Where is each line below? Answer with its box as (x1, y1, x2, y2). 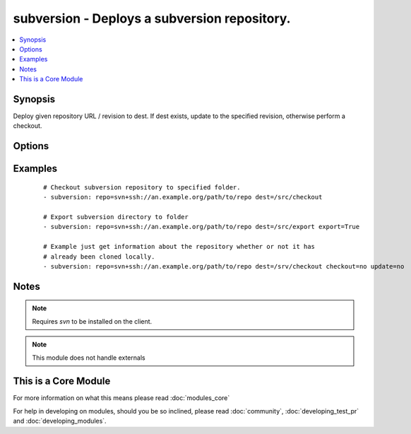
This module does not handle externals (32, 353, 145, 362)
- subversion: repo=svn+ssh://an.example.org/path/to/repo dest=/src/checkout (43, 193, 323, 201)
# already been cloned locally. (43, 252, 155, 261)
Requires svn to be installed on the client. (32, 317, 153, 325)
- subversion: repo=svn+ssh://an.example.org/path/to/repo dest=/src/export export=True (43, 223, 360, 231)
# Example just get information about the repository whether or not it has (43, 242, 316, 251)
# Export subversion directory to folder (43, 213, 189, 221)
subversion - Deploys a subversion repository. (13, 11, 291, 26)
